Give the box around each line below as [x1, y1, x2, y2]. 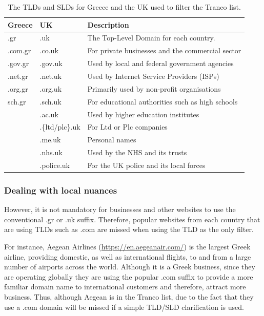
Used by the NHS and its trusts [87, 147, 187, 158]
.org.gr [8, 83, 28, 94]
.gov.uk [39, 58, 63, 69]
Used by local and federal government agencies [87, 58, 234, 69]
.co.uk [39, 45, 58, 56]
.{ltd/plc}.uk [39, 121, 80, 132]
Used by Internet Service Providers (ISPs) [87, 70, 219, 81]
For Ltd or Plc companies [87, 121, 168, 132]
